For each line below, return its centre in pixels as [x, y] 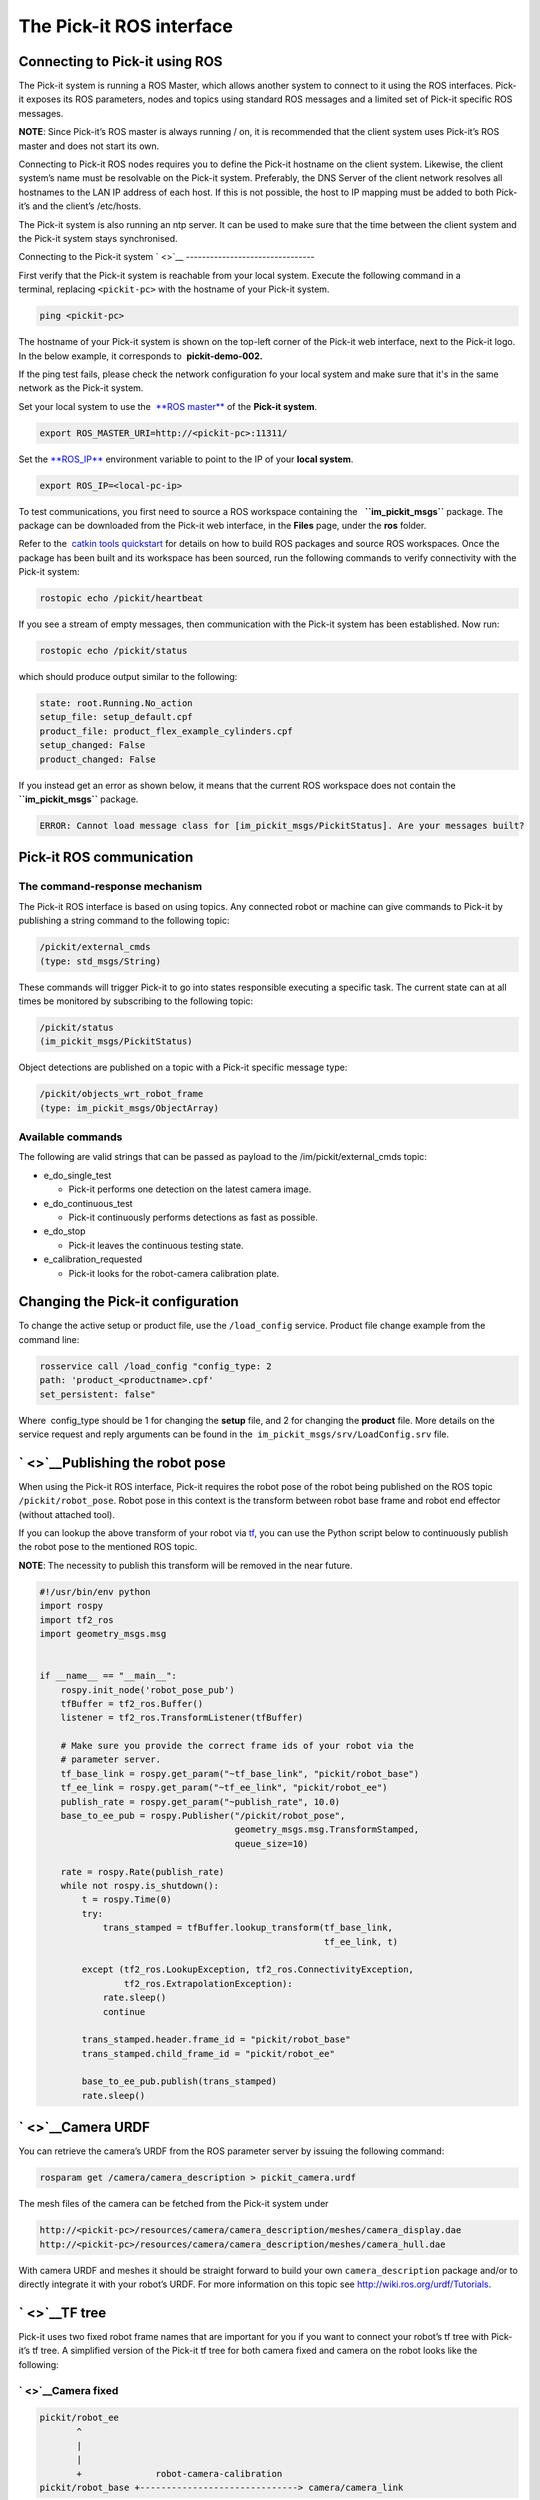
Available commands [70, 1137]
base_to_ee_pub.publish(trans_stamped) [179, 2081]
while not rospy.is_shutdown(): [140, 1885]
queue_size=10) [271, 1843]
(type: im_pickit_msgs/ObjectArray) [129, 1108]
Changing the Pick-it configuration [128, 1301]
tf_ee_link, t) [361, 1941]
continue [124, 2011]
